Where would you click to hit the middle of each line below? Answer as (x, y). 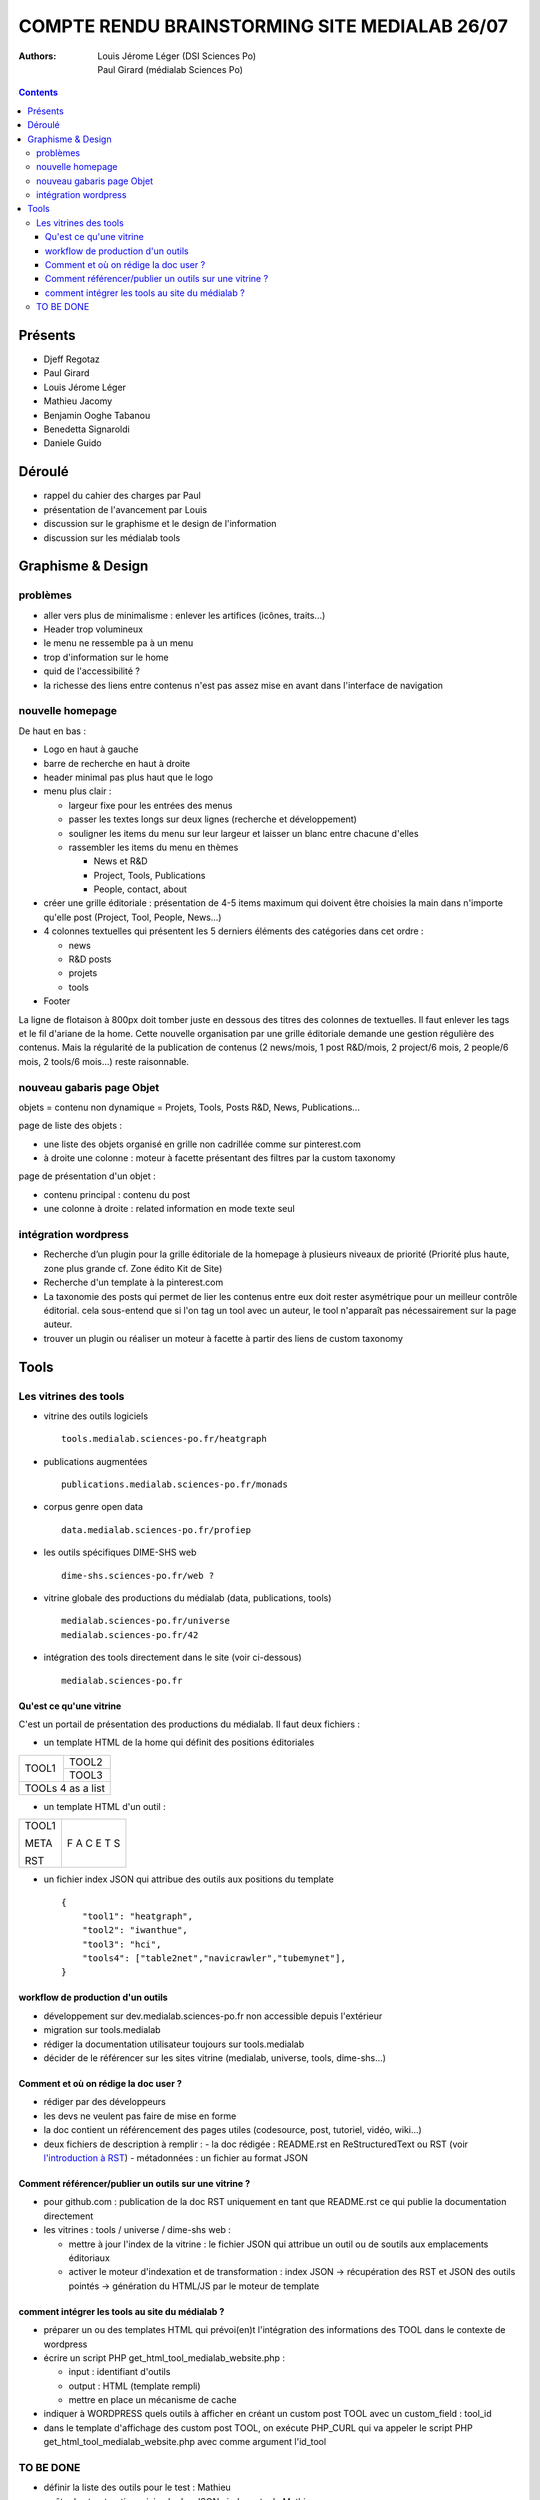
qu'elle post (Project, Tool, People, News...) (132, 917)
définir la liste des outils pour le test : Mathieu (137, 2487)
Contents (38, 92)
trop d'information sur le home (106, 657)
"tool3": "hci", (121, 1944)
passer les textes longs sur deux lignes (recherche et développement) (212, 819)
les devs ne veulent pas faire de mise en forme (140, 2116)
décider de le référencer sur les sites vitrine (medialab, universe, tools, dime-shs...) (215, 2058)
